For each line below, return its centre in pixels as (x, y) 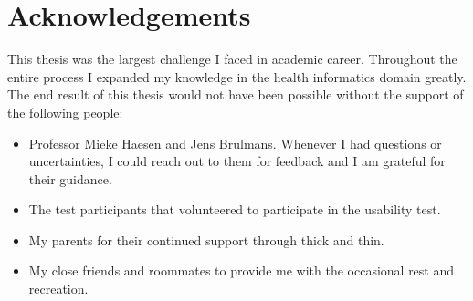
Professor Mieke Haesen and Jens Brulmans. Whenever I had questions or (235, 143)
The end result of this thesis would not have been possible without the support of (236, 94)
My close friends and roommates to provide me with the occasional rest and (242, 270)
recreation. (58, 289)
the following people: (65, 112)
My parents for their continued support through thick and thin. (206, 239)
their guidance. (70, 178)
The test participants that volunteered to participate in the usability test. (235, 209)
